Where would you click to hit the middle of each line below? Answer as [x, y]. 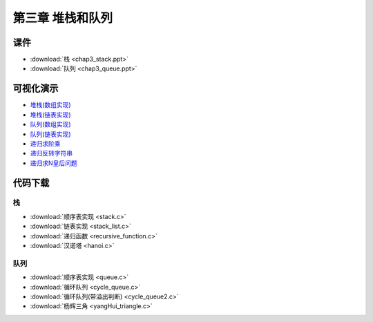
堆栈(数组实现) [51, 105]
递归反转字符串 [51, 153]
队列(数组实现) [51, 124]
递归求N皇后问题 [54, 163]
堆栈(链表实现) [51, 115]
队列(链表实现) [51, 134]
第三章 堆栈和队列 [63, 18]
